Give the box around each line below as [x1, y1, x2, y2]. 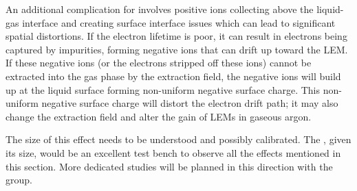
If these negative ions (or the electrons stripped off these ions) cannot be [6, 55, 312, 70]
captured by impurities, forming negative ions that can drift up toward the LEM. [6, 42, 348, 56]
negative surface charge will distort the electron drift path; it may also [41, 96, 338, 110]
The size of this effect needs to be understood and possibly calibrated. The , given [6, 132, 351, 147]
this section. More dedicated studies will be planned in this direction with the [6, 159, 333, 173]
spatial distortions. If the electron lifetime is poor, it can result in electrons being [6, 29, 347, 43]
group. [6, 173, 32, 187]
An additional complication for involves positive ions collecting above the [6, 2, 314, 16]
